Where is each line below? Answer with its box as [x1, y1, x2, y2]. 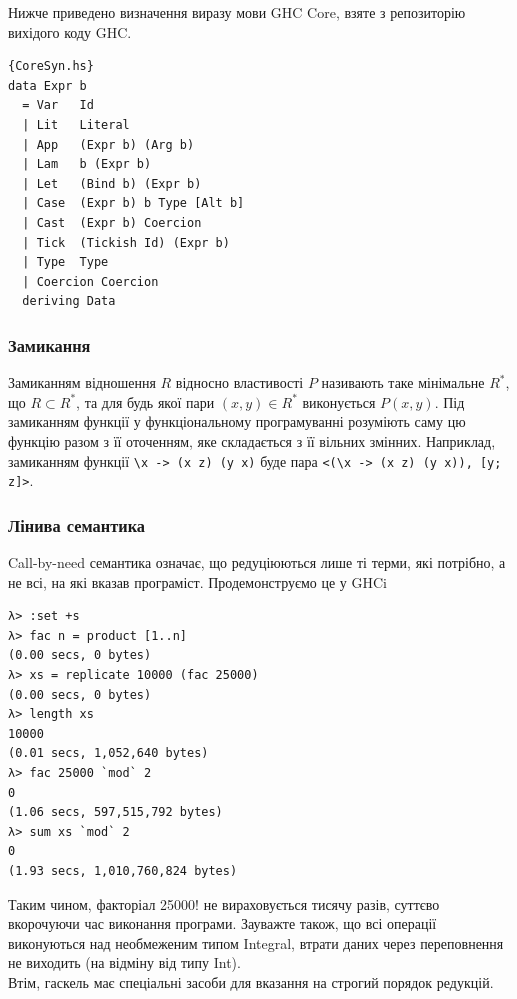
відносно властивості [175, 372, 304, 393]
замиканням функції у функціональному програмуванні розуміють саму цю [8, 411, 466, 432]
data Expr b [8, 78, 87, 93]
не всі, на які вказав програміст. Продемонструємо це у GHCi [8, 571, 387, 592]
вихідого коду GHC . [8, 21, 132, 42]
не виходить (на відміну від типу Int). [8, 952, 241, 973]
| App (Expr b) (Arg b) [22, 137, 195, 152]
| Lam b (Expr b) [22, 157, 152, 172]
